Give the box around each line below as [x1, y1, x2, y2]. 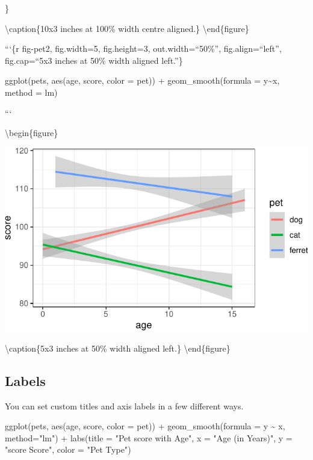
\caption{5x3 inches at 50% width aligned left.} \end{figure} [5, 341, 231, 354]
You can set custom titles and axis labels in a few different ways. [5, 399, 244, 412]
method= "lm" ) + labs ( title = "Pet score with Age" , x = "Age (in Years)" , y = [5, 431, 293, 444]
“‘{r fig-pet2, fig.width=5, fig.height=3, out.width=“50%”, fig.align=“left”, [5, 42, 282, 55]
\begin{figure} [5, 126, 58, 139]
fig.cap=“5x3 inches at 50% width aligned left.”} [5, 54, 183, 66]
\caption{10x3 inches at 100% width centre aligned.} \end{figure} [5, 22, 249, 34]
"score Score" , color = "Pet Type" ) [5, 443, 131, 456]
